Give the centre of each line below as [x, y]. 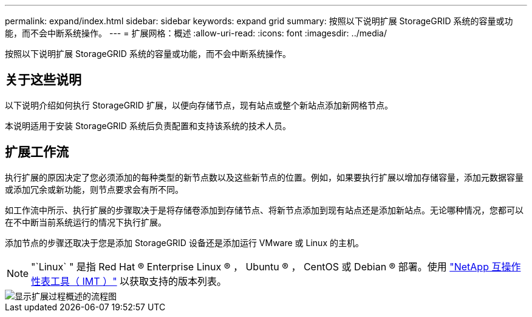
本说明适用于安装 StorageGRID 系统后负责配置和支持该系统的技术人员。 [148, 125]
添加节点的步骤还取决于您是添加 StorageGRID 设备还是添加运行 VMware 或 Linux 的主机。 [184, 242]
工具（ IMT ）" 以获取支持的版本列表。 [139, 281]
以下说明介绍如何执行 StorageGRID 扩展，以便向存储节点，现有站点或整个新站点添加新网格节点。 [199, 105]
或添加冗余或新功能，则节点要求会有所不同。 [94, 189]
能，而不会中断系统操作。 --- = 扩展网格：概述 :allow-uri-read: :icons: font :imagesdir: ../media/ [196, 33]
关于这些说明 [43, 80]
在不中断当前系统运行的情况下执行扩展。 [86, 222]
